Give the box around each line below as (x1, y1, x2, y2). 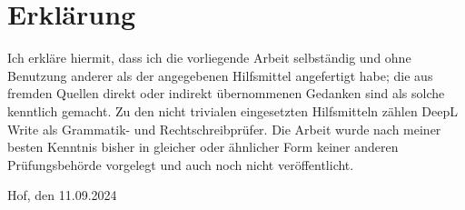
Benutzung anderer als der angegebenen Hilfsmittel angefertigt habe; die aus (7, 65, 433, 85)
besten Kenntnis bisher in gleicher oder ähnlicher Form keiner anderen (7, 137, 399, 156)
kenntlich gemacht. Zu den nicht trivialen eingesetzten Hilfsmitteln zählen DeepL (7, 101, 459, 120)
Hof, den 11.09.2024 (7, 185, 117, 205)
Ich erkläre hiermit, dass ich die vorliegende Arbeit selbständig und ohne (7, 48, 411, 67)
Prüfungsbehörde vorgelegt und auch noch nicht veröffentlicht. (7, 155, 354, 174)
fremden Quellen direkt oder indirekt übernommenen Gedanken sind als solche (7, 84, 445, 103)
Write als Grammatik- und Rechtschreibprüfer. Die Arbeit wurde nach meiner (7, 119, 441, 138)
